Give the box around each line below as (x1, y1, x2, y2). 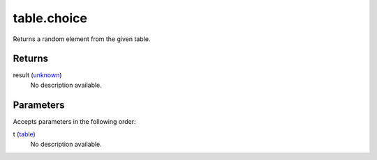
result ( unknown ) (13, 71, 62, 79)
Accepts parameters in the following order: (13, 117, 136, 125)
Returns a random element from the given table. (13, 35, 151, 43)
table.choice (13, 10, 87, 26)
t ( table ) (13, 130, 36, 138)
